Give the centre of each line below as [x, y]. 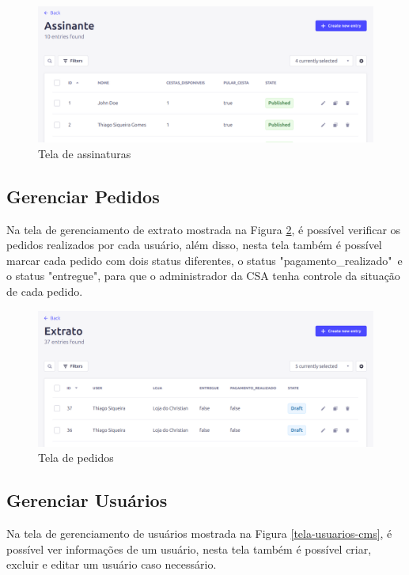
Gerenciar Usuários [87, 500]
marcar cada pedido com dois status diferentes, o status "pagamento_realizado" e [204, 260]
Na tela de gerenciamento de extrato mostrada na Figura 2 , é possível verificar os [204, 229]
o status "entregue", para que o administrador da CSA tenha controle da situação [203, 276]
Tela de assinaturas [85, 153]
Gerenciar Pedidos [83, 196]
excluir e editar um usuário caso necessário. [112, 564]
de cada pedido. [45, 291]
